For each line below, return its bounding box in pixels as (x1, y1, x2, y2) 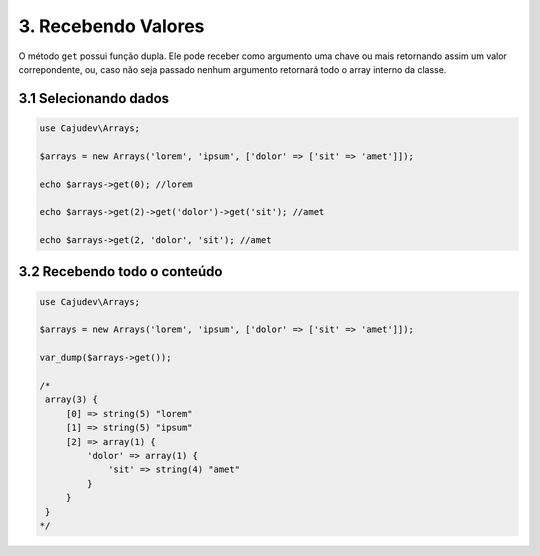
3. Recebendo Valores (18, 15, 205, 37)
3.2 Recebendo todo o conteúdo (18, 263, 223, 280)
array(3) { (45, 394, 99, 405)
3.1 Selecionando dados (18, 90, 170, 107)
